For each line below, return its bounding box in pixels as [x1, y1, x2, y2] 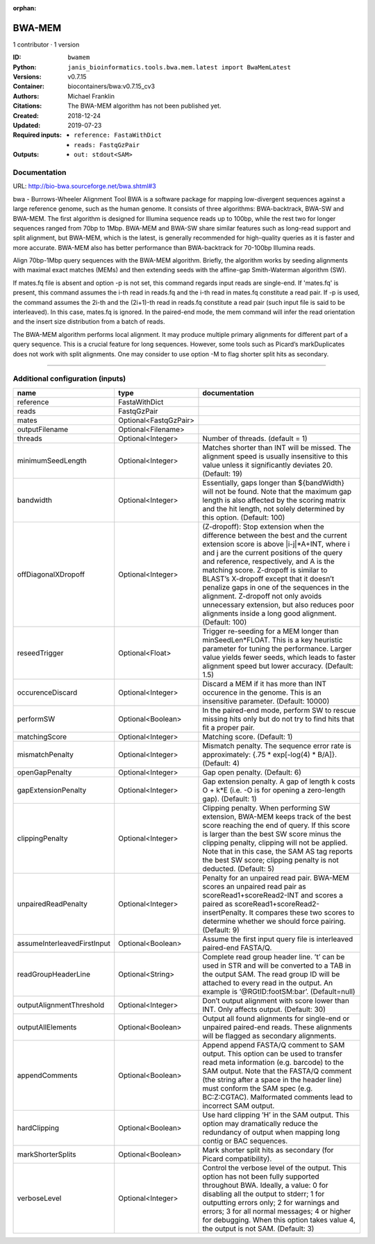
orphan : [12, 4, 37, 12]
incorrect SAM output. [202, 1101, 275, 1111]
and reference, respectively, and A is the [202, 556, 335, 566]
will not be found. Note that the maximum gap [202, 486, 352, 496]
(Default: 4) [202, 758, 240, 768]
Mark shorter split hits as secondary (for [202, 1145, 334, 1154]
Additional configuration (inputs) [12, 374, 126, 383]
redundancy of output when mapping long [202, 1127, 340, 1137]
